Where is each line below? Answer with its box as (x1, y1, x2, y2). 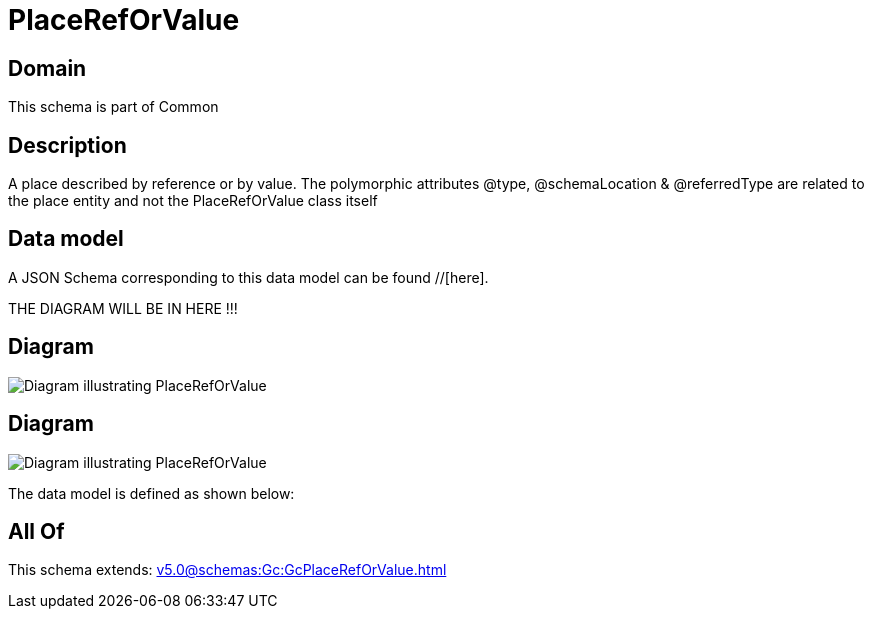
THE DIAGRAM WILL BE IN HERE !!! (8, 299, 238, 317)
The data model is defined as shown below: (8, 484, 295, 502)
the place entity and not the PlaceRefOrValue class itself (8, 192, 378, 210)
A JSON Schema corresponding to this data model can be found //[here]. (8, 268, 489, 286)
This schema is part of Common (8, 98, 219, 116)
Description (8, 132, 127, 158)
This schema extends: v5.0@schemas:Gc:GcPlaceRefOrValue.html (8, 561, 447, 579)
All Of (8, 518, 65, 544)
